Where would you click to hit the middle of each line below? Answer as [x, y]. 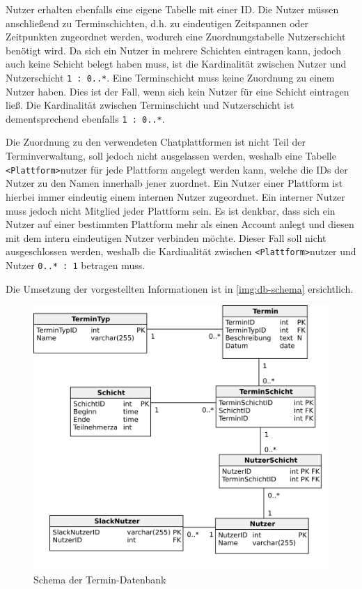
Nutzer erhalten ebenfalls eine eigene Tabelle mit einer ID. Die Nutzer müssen [172, 9]
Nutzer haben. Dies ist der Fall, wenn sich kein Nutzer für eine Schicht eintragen [178, 91]
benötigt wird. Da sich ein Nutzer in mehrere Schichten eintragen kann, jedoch [173, 50]
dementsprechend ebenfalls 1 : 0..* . [85, 118]
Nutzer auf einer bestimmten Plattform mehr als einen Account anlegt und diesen [180, 224]
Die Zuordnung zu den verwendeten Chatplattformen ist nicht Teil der [156, 142]
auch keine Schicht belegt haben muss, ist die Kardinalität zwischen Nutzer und [176, 64]
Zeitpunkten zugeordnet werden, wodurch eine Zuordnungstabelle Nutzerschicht [176, 37]
